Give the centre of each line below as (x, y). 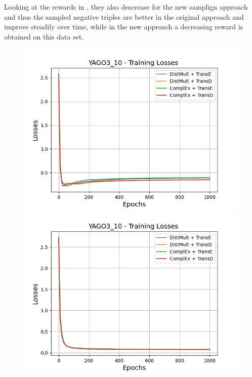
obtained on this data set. (44, 36)
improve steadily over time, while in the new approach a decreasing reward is (124, 27)
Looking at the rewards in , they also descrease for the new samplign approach (126, 7)
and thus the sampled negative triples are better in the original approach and (124, 16)
